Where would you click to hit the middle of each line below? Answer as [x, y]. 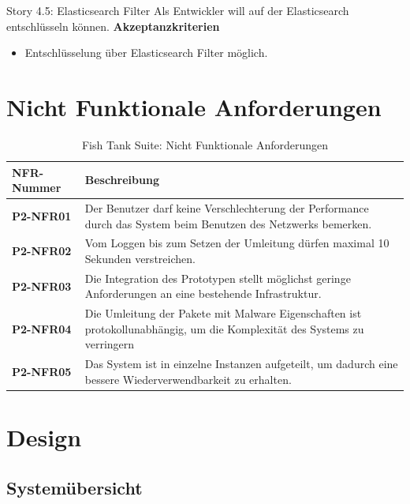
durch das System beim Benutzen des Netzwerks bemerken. [228, 223]
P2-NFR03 [42, 286]
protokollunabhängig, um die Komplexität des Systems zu [224, 328]
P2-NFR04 [42, 328]
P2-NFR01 [42, 215]
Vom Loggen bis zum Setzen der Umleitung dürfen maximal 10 [237, 243]
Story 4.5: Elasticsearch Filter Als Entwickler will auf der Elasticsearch [178, 10]
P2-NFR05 [42, 372]
